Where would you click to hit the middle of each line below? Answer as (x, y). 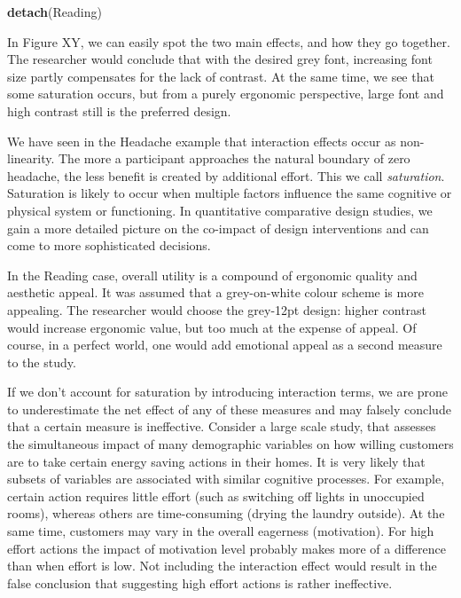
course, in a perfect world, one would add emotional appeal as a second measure (225, 345)
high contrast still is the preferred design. (119, 110)
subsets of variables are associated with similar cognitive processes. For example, (226, 479)
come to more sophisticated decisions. (109, 245)
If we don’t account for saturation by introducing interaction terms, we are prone (228, 392)
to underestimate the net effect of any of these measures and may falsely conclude (229, 409)
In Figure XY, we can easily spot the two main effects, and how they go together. (229, 41)
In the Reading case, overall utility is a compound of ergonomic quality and (212, 275)
